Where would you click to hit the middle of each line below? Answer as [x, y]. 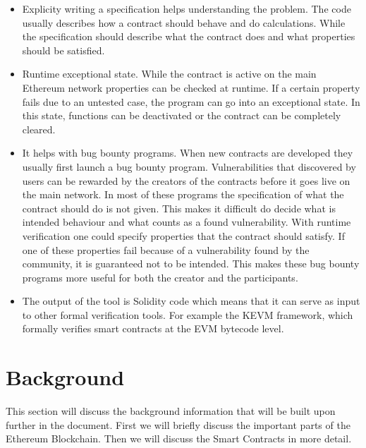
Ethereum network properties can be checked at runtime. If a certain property [191, 87]
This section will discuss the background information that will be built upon [171, 411]
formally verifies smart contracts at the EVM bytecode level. [153, 328]
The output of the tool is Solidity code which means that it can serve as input [191, 301]
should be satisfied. [63, 50]
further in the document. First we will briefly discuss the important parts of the [178, 424]
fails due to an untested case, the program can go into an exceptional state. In [191, 101]
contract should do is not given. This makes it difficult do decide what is [179, 208]
